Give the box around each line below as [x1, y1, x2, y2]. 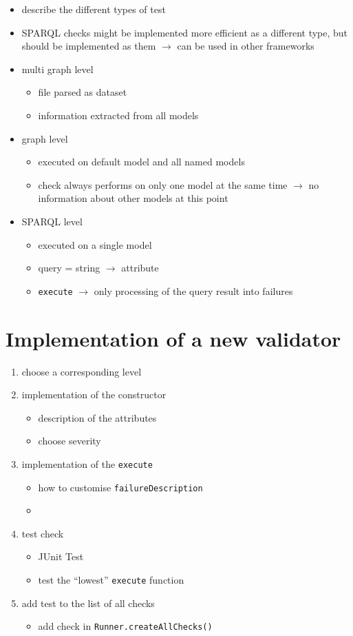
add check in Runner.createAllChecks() [38, 619, 213, 633]
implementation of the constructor [21, 387, 167, 402]
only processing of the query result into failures [94, 283, 293, 298]
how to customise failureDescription [38, 480, 203, 494]
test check [21, 526, 64, 540]
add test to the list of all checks [21, 595, 155, 610]
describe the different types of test [21, 2, 166, 16]
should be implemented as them [21, 39, 156, 53]
